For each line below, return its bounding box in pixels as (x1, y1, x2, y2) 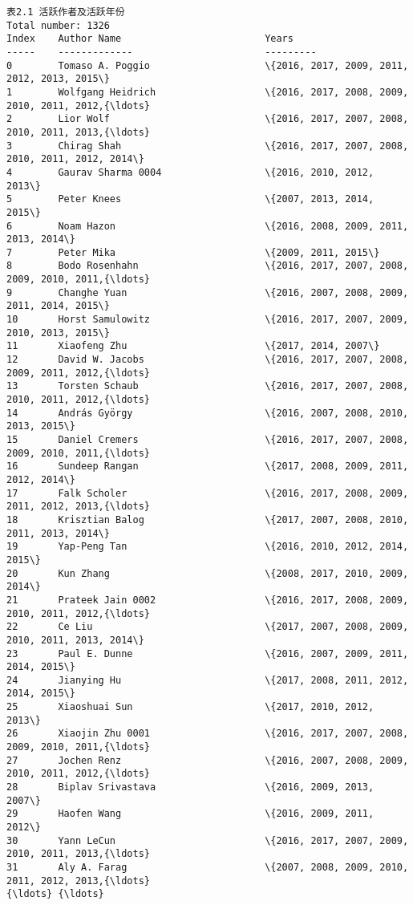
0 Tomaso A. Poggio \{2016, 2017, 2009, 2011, (6, 59, 409, 71)
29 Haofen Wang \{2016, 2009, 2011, (6, 808, 375, 820)
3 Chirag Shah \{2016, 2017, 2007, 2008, (6, 140, 409, 152)
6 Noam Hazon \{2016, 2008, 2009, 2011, (6, 220, 409, 232)
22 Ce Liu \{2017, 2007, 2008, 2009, (6, 621, 409, 633)
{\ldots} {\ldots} (6, 888, 104, 900)
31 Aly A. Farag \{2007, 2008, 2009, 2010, (6, 862, 409, 873)
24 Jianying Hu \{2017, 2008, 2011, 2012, (6, 674, 409, 686)
